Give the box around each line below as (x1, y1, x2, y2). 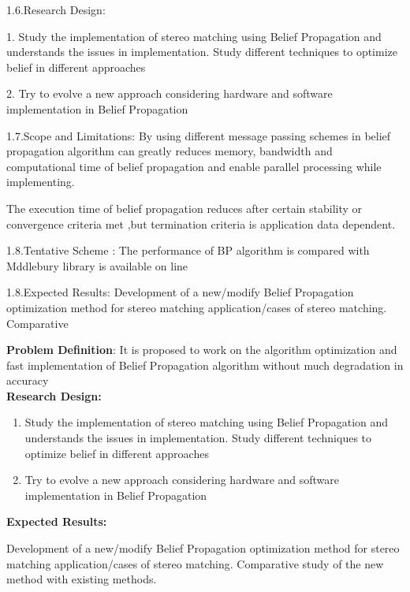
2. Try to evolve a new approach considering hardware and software (6, 85, 333, 102)
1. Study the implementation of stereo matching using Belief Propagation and (6, 28, 382, 44)
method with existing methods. (6, 571, 157, 587)
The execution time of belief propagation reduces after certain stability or (6, 199, 363, 216)
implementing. (6, 173, 75, 190)
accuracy (6, 372, 49, 389)
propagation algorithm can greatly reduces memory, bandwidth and (6, 143, 333, 159)
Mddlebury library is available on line (6, 257, 188, 274)
